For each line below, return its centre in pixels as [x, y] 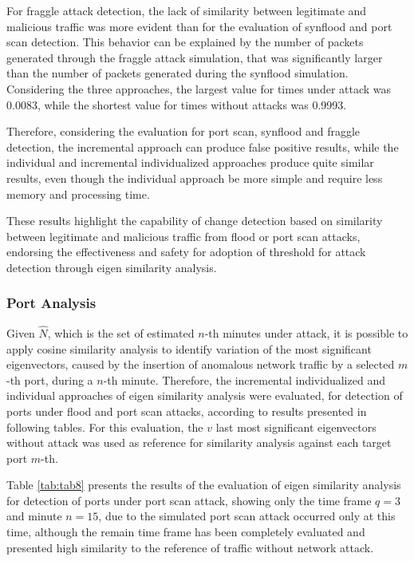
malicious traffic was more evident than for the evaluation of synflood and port [199, 26]
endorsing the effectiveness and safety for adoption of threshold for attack [186, 252]
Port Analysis [51, 303]
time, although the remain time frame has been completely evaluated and [186, 532]
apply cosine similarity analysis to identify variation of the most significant [189, 348]
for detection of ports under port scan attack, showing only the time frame [189, 500]
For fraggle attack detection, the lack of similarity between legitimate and [187, 10]
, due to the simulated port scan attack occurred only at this [247, 516]
